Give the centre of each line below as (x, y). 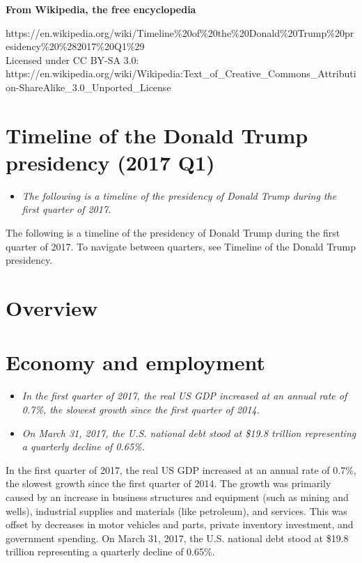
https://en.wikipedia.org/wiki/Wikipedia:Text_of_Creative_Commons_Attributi (181, 73)
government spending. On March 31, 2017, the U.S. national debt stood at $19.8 (177, 538)
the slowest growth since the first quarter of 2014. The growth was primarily (168, 483)
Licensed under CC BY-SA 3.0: (72, 60)
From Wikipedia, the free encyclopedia (101, 9)
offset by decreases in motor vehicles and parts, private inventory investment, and (180, 524)
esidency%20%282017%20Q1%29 (75, 46)
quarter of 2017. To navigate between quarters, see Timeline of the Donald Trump (181, 246)
